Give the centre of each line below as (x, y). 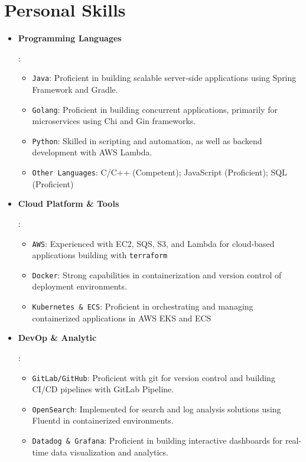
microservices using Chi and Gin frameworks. (114, 121)
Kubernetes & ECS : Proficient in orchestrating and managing (143, 306)
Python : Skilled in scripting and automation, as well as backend (147, 140)
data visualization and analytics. (110, 452)
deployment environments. (79, 286)
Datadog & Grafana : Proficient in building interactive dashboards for (157, 440)
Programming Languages (70, 38)
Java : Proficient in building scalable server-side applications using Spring (164, 78)
